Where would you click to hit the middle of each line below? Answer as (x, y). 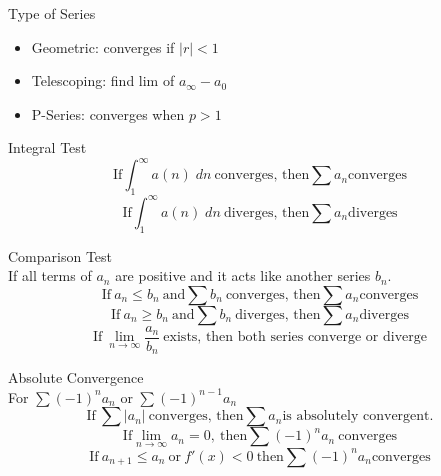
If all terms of (50, 275)
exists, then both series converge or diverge (295, 337)
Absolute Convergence (76, 377)
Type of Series (52, 13)
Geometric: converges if (103, 46)
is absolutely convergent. (358, 416)
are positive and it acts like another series (243, 275)
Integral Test (47, 147)
